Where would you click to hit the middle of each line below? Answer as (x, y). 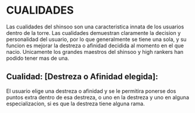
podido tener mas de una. (38, 58)
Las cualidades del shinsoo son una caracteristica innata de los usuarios (95, 27)
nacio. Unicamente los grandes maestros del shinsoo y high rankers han (95, 51)
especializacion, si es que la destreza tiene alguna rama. (75, 104)
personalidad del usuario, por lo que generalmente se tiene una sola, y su (96, 39)
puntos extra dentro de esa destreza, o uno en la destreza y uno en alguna (98, 97)
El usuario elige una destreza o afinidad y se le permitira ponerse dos (91, 91)
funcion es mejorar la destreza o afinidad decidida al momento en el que (95, 46)
